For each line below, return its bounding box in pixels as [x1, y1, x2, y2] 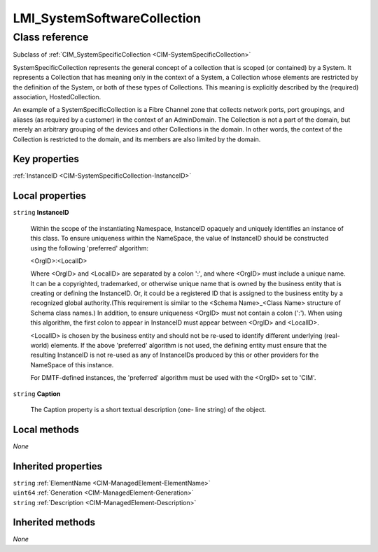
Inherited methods [13, 516, 96, 528]
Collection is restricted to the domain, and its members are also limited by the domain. [13, 135, 261, 143]
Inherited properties [13, 460, 103, 472]
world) [30, 341, 50, 350]
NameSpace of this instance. [30, 360, 114, 369]
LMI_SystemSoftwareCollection [13, 10, 202, 26]
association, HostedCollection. [13, 92, 101, 101]
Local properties [13, 190, 87, 202]
